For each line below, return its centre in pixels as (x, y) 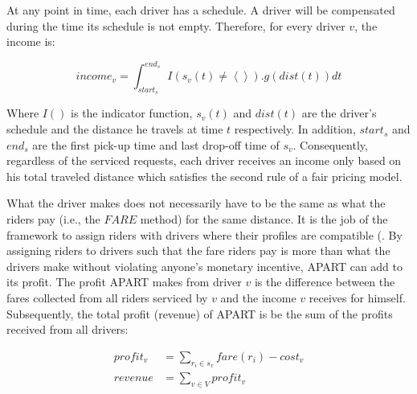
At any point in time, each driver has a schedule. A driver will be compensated (201, 10)
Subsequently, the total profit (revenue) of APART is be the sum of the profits (200, 313)
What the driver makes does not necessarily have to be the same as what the (196, 203)
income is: (31, 41)
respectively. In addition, (295, 129)
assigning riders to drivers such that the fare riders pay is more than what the (198, 250)
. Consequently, (330, 144)
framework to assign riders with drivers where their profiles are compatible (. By (204, 234)
